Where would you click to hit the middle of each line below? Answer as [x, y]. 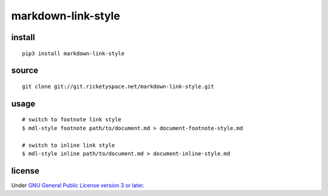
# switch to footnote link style [72, 120]
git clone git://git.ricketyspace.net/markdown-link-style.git [118, 86]
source [25, 71]
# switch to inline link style [69, 145]
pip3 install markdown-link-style [73, 53]
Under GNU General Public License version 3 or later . [78, 185]
